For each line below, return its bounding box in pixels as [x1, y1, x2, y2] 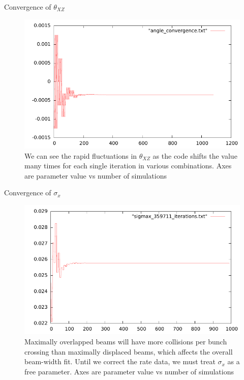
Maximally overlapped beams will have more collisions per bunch [24, 336, 227, 346]
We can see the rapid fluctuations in [24, 150, 137, 161]
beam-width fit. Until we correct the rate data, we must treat [24, 356, 216, 367]
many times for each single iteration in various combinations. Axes [24, 160, 232, 171]
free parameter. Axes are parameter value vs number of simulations [24, 366, 234, 376]
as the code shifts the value [152, 150, 237, 161]
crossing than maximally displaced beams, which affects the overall [24, 346, 233, 357]
